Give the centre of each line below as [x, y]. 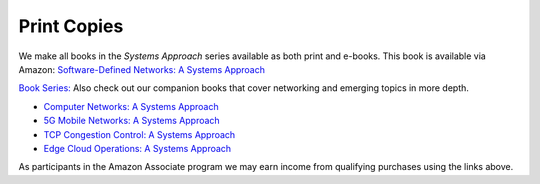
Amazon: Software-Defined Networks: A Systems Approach [141, 69]
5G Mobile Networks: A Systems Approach [131, 121]
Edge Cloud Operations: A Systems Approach [137, 148]
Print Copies [71, 26]
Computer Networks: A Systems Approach [131, 106]
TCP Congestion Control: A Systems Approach [139, 134]
